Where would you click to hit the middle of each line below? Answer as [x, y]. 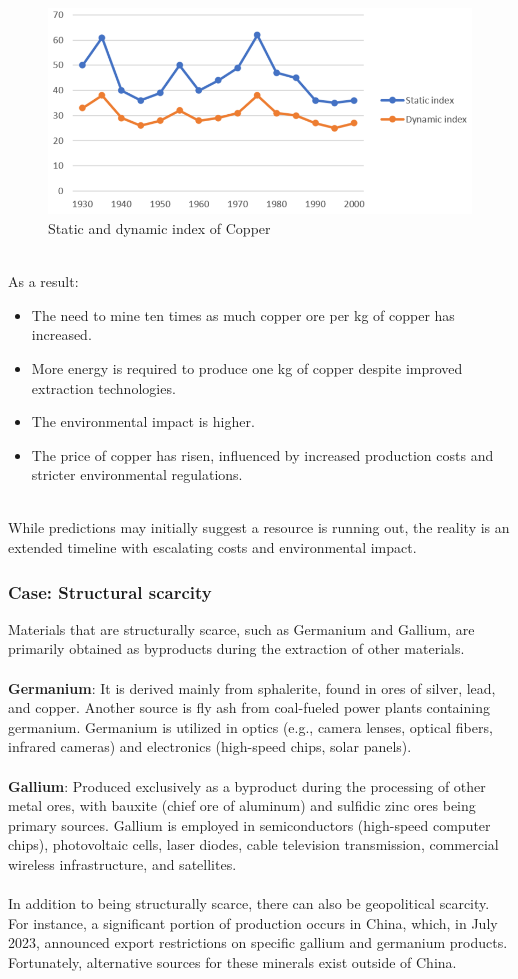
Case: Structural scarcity [110, 591]
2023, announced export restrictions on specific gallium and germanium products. [258, 942]
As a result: [43, 281]
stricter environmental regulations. [137, 474]
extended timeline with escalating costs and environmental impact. [212, 547]
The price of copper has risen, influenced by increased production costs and [262, 454]
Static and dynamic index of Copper [159, 227]
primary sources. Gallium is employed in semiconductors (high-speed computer [249, 824]
